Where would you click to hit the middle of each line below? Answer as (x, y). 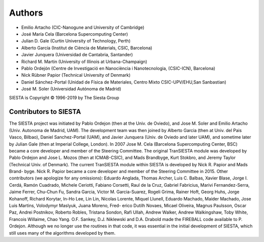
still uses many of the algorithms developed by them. (62, 233)
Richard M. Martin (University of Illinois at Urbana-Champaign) (84, 62)
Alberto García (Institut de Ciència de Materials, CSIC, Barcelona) (87, 48)
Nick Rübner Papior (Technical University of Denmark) (76, 75)
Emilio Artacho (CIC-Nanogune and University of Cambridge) (83, 27)
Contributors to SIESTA (45, 112)
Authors (26, 13)
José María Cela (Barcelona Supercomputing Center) (75, 34)
